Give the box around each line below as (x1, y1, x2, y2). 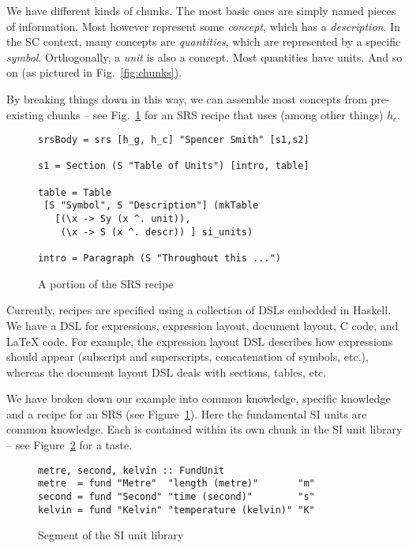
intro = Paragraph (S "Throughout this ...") (38, 253, 281, 265)
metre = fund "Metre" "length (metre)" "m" (38, 478, 315, 490)
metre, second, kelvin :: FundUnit (38, 464, 225, 476)
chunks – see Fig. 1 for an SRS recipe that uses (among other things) (47, 106, 384, 122)
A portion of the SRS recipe (38, 275, 174, 291)
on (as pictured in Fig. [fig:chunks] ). (6, 64, 182, 81)
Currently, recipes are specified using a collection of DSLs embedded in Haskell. (6, 302, 392, 318)
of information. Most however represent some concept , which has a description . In (6, 17, 400, 34)
